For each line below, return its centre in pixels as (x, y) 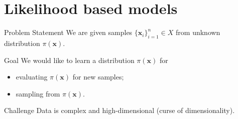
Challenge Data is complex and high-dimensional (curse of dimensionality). (120, 110)
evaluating (32, 77)
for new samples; (98, 77)
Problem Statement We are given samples (68, 32)
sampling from (38, 93)
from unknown (198, 32)
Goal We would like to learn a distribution (69, 60)
